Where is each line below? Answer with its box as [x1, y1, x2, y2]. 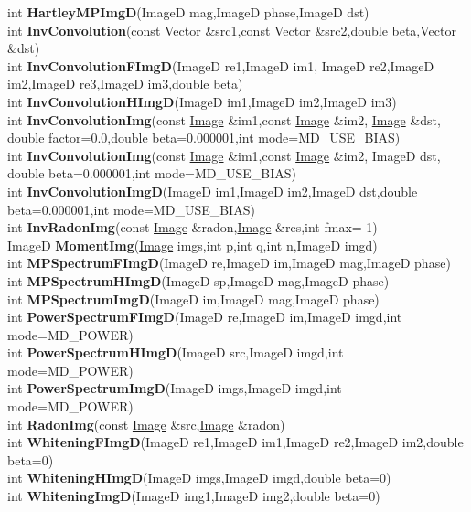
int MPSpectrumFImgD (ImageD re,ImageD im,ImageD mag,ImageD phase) [7, 253, 451, 272]
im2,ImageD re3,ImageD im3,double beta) [7, 74, 243, 93]
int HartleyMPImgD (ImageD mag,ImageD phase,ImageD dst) [7, 3, 369, 21]
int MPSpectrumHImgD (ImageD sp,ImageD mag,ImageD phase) [7, 271, 390, 290]
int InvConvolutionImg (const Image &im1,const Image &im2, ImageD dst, [7, 145, 441, 165]
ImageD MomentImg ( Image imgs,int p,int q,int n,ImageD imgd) [7, 235, 378, 254]
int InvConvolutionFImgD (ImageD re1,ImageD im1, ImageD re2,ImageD [7, 56, 434, 75]
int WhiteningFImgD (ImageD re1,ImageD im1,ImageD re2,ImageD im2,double [7, 432, 464, 452]
